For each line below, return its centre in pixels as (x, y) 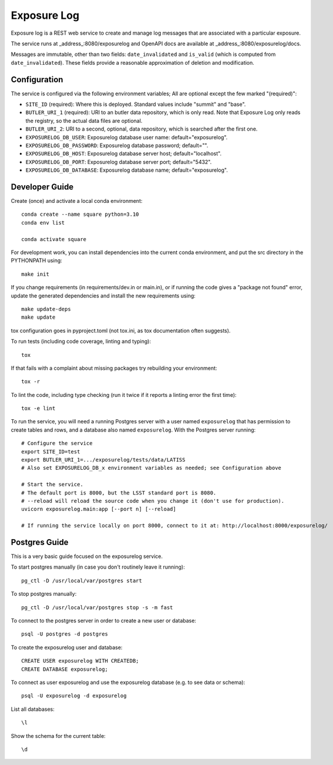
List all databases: (33, 709)
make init (35, 274)
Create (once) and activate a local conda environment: (77, 201)
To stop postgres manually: (44, 594)
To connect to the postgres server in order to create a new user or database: (104, 621)
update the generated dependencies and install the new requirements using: (103, 295)
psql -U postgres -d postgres (65, 634)
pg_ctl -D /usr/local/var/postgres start (82, 580)
